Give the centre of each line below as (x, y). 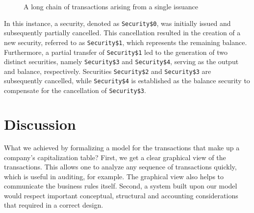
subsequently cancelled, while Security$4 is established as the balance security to (127, 81)
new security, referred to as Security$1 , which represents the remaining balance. (126, 42)
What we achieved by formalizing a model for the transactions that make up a (122, 147)
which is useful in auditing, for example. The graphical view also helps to (114, 176)
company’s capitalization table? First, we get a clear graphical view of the (115, 157)
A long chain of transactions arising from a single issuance (111, 6)
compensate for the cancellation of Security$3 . (75, 90)
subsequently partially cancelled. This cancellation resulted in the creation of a (122, 33)
